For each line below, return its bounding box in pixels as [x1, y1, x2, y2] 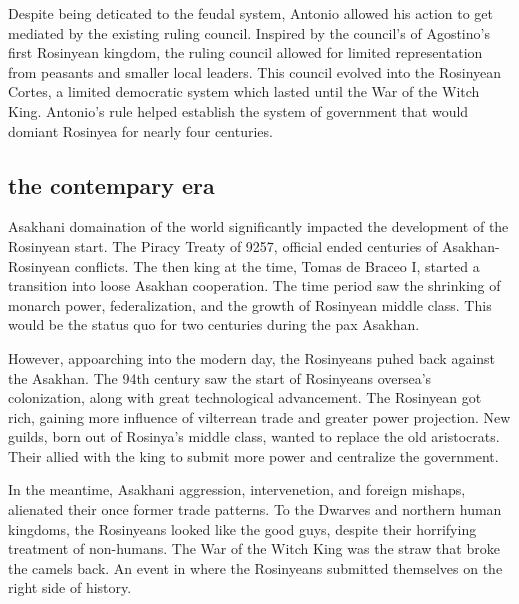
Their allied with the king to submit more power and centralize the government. [8, 445, 499, 466]
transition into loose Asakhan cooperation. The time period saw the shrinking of [8, 275, 501, 296]
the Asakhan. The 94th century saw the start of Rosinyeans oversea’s [8, 367, 432, 388]
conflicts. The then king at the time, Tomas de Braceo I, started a [74, 255, 480, 276]
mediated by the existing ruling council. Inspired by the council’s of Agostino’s [8, 22, 490, 43]
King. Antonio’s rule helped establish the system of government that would [8, 100, 469, 121]
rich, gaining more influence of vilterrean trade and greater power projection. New [8, 406, 511, 427]
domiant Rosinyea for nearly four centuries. [8, 120, 273, 141]
